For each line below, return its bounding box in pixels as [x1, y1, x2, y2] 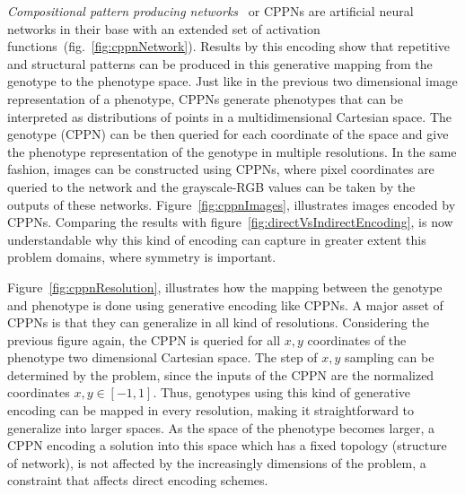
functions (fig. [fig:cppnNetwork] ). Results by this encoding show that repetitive [7, 37, 451, 56]
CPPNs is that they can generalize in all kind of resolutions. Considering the [7, 313, 429, 332]
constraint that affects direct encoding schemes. [7, 471, 268, 490]
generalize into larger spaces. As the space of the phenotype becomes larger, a [7, 418, 435, 437]
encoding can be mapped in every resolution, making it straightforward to [7, 401, 415, 420]
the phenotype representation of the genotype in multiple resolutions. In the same [7, 142, 457, 161]
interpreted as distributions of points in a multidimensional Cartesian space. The [7, 107, 452, 126]
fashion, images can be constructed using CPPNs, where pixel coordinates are [7, 160, 434, 178]
